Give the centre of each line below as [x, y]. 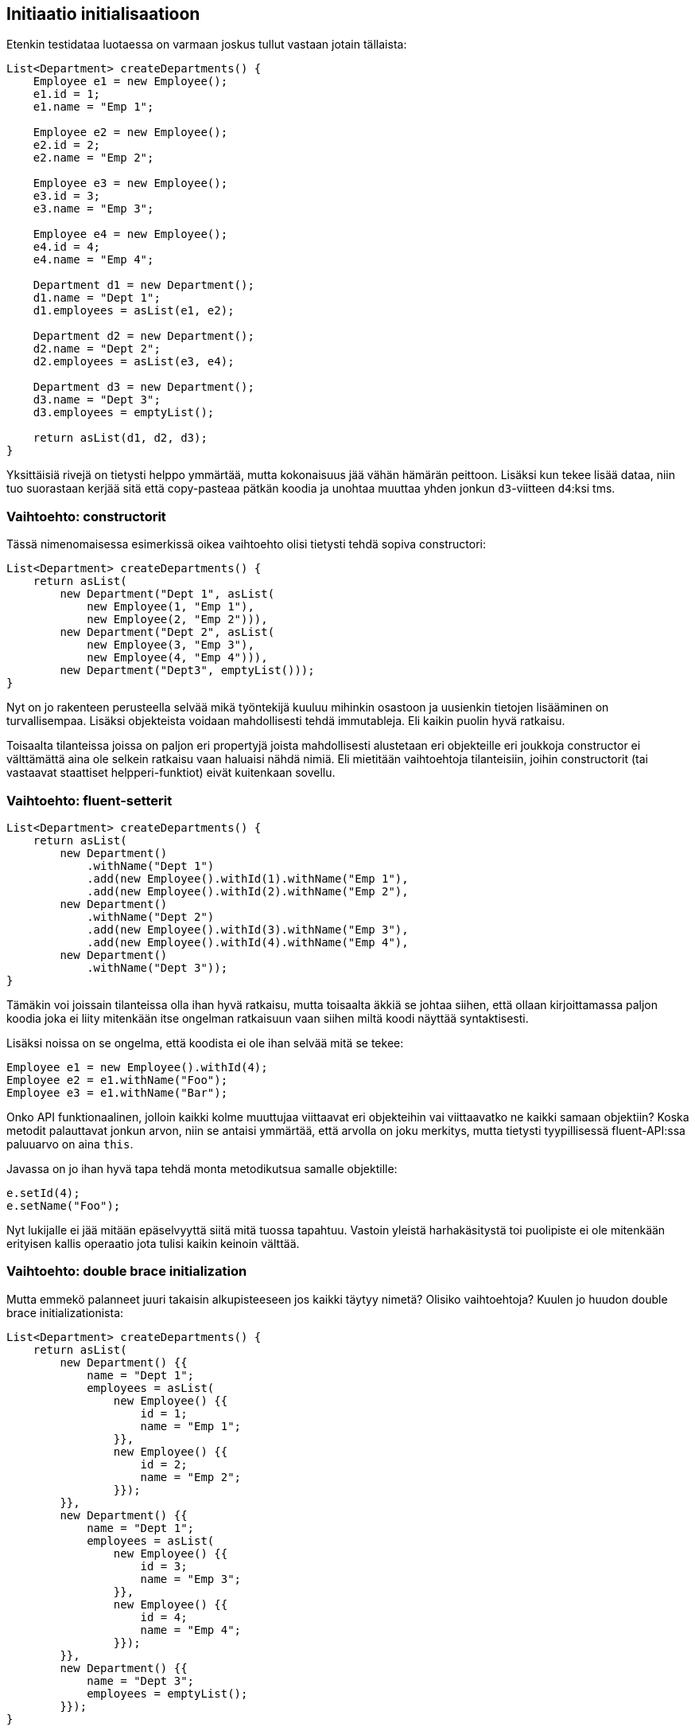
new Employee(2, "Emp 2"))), [177, 620]
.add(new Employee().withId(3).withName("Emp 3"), [248, 929]
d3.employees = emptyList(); [124, 413]
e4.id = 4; [67, 247]
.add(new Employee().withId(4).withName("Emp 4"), [248, 942]
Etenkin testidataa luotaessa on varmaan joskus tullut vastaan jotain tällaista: [207, 45]
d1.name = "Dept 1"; [97, 298]
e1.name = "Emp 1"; [93, 107]
